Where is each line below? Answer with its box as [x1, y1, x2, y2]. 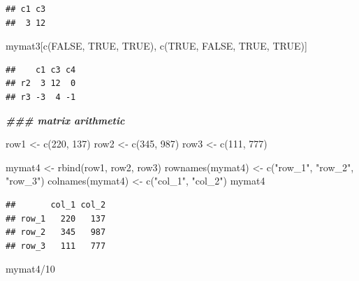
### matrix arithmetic [6, 113, 125, 127]
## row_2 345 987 [6, 227, 106, 238]
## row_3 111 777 [6, 240, 106, 251]
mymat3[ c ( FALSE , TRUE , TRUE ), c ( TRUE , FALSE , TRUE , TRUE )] [6, 38, 307, 53]
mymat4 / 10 [6, 261, 55, 276]
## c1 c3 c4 [6, 64, 76, 75]
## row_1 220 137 [6, 213, 106, 224]
